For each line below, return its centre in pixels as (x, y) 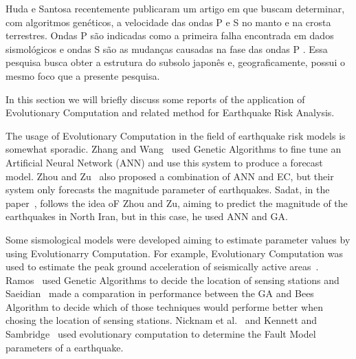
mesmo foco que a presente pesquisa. (83, 75)
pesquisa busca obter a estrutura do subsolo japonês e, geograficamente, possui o (175, 62)
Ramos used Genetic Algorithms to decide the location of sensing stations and (173, 280)
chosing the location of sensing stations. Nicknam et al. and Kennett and (162, 320)
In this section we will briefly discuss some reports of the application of (155, 99)
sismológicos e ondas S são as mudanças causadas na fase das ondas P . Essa (167, 48)
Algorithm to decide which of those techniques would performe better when (164, 306)
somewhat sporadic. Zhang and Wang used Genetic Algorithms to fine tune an (174, 149)
